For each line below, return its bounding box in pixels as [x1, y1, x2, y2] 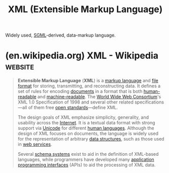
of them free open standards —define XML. [28, 105, 118, 111]
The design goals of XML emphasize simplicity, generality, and [17, 114, 149, 120]
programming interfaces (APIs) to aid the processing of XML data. [17, 162, 156, 168]
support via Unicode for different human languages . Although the [17, 125, 155, 131]
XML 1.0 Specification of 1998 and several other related [17, 99, 133, 105]
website [5, 61, 35, 72]
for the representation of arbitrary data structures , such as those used [17, 136, 164, 142]
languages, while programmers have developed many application [17, 156, 155, 163]
